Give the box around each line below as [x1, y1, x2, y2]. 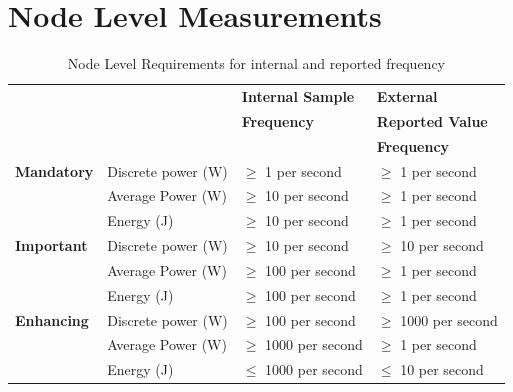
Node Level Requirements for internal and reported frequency [67, 53, 446, 74]
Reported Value [376, 110, 488, 131]
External [376, 85, 438, 106]
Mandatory [15, 160, 94, 181]
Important [15, 235, 88, 256]
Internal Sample [241, 85, 355, 106]
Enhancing [15, 309, 89, 330]
